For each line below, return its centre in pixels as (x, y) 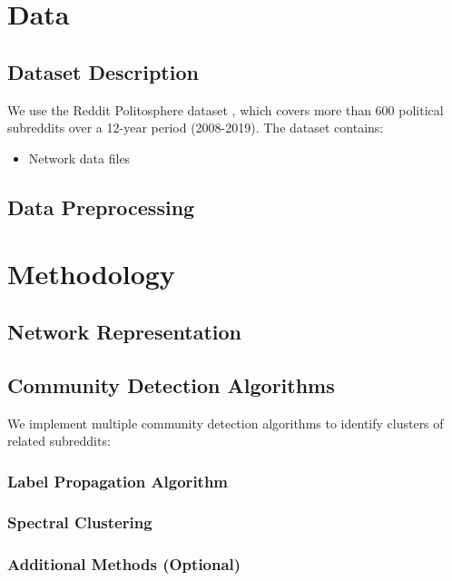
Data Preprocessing (101, 207)
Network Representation (124, 331)
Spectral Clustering (80, 522)
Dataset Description (103, 71)
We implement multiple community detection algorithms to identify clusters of (226, 423)
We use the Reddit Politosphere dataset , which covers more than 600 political (226, 109)
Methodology (91, 274)
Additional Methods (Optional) (124, 564)
